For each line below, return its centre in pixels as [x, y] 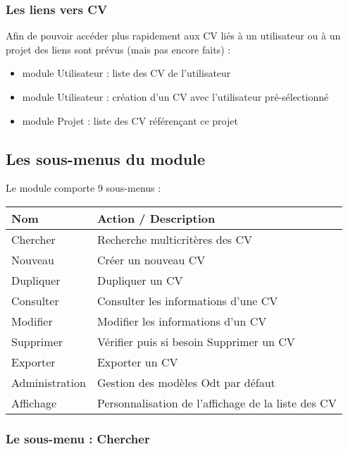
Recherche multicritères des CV [174, 239]
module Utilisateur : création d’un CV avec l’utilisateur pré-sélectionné [175, 97]
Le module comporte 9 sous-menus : [83, 188]
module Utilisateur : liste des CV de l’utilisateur [126, 73]
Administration [49, 382]
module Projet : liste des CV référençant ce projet [130, 120]
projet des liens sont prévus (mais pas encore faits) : [118, 49]
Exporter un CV [137, 362]
